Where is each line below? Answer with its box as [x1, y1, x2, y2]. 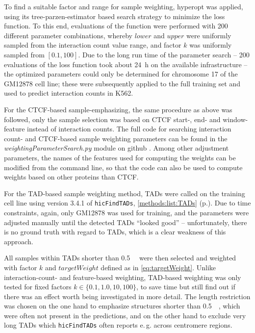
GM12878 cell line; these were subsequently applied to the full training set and [4, 78, 240, 88]
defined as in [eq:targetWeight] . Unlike [101, 262, 216, 272]
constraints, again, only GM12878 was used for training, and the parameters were [4, 207, 249, 217]
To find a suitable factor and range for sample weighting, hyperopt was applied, [4, 1, 243, 11]
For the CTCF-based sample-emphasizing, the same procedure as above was [4, 104, 232, 114]
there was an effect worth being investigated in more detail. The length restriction [4, 291, 251, 301]
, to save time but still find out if [136, 282, 235, 292]
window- [223, 114, 248, 124]
